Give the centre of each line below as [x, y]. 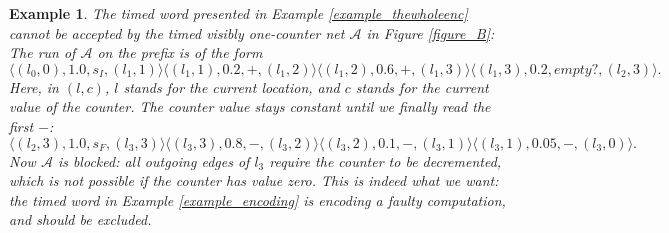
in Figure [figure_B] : [430, 32]
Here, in [34, 86]
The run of [42, 52]
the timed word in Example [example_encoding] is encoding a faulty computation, [257, 199]
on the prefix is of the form [180, 52]
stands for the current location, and [231, 86]
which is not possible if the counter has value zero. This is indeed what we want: [254, 180]
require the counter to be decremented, [385, 160]
